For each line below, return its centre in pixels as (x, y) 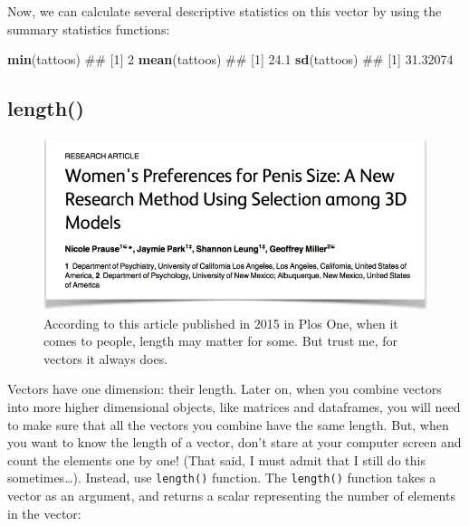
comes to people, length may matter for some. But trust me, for (220, 341)
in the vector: (44, 513)
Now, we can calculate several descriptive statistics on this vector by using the (225, 11)
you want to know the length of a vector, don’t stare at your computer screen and (234, 442)
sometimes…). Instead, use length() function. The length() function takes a (222, 478)
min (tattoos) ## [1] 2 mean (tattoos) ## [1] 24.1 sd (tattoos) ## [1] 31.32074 (230, 59)
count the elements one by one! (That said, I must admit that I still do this (216, 459)
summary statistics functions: (89, 29)
